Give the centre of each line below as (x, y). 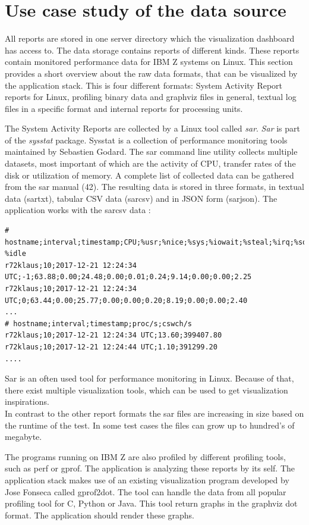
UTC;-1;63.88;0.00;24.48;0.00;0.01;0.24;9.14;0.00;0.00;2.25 (128, 277)
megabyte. (23, 437)
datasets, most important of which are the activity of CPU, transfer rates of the (150, 163)
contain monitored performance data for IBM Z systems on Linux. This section (149, 62)
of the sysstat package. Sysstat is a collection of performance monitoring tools (146, 140)
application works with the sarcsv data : (78, 210)
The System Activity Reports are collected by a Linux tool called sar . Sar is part (152, 128)
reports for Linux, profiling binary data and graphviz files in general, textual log (151, 97)
